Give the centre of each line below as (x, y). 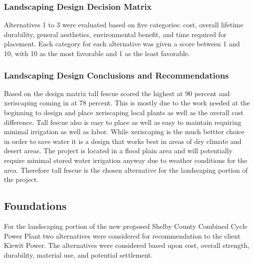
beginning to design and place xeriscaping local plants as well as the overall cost (124, 112)
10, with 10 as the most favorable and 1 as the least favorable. (97, 53)
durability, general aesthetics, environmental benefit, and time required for (115, 34)
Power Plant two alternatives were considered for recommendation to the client (122, 235)
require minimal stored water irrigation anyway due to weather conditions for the (126, 160)
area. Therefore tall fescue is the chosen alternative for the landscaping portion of (126, 170)
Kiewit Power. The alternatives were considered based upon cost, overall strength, (127, 245)
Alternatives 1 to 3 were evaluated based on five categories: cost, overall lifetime (124, 25)
